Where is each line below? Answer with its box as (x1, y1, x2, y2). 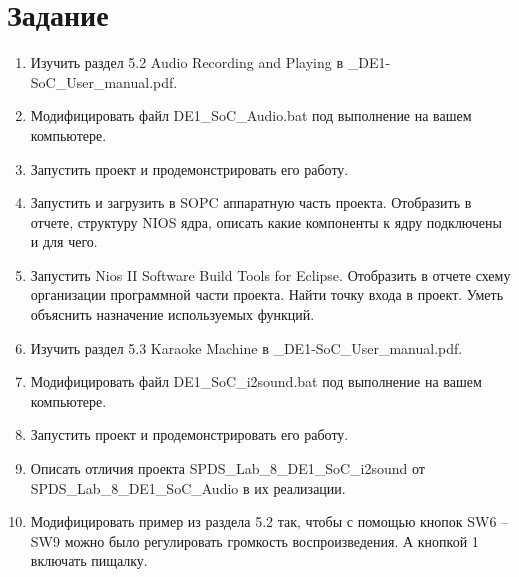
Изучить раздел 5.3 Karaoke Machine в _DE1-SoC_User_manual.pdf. (30, 337, 463, 358)
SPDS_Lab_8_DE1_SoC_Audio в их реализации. (30, 477, 346, 498)
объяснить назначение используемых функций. (30, 304, 315, 325)
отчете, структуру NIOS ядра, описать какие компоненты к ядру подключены (30, 211, 502, 232)
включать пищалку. (30, 550, 148, 571)
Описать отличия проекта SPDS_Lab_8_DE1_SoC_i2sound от (30, 458, 425, 479)
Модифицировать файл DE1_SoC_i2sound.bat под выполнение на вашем (30, 371, 482, 392)
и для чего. (30, 231, 98, 252)
